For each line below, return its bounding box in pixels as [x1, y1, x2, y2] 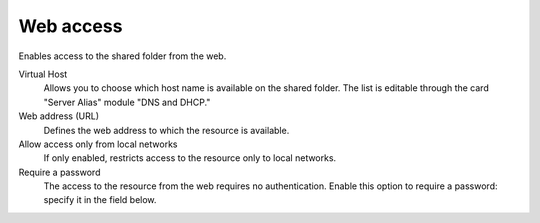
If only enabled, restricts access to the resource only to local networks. [43, 152, 337, 164]
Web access [18, 15, 123, 37]
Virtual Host [18, 68, 68, 80]
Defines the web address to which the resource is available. [43, 124, 290, 136]
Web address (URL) [18, 110, 100, 122]
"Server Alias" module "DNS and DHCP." [43, 96, 211, 108]
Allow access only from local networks [18, 138, 178, 150]
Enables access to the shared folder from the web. [18, 50, 227, 62]
